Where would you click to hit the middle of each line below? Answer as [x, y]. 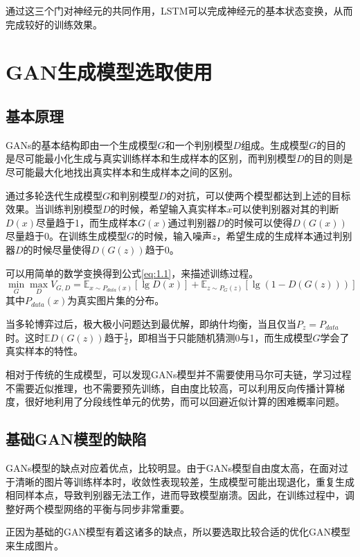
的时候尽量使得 [57, 249]
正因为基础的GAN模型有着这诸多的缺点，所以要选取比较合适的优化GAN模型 [178, 532]
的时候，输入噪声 [173, 236]
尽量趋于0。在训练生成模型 [66, 236]
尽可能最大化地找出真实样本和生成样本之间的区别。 [122, 171]
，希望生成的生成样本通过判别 [284, 236]
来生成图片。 [35, 545]
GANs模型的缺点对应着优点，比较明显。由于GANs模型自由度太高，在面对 [172, 467]
